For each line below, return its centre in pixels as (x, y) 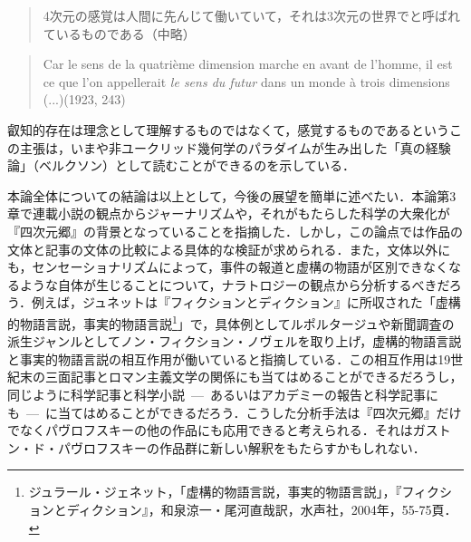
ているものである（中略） (119, 33)
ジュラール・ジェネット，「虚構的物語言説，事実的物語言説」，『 (215, 492)
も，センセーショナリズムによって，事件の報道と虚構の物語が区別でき (216, 267)
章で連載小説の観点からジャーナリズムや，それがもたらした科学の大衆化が (229, 213)
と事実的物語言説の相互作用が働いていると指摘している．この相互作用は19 (229, 358)
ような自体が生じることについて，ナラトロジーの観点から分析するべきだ (234, 284)
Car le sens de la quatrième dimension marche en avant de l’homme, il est (248, 64)
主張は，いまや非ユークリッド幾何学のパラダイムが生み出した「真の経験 (235, 147)
